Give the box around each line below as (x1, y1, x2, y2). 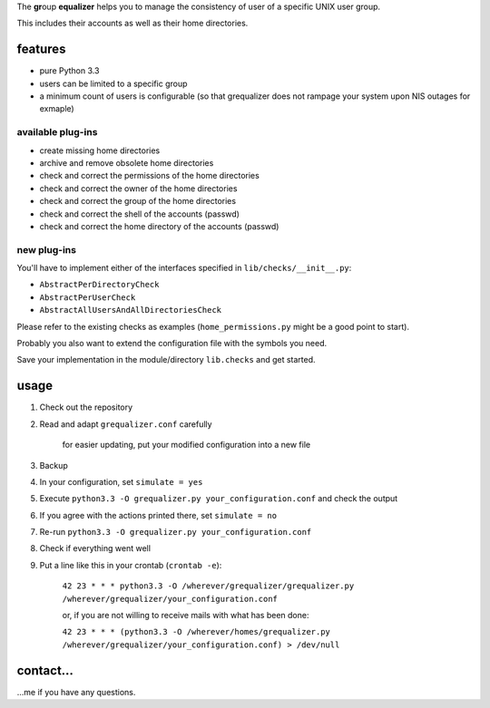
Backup (39, 460, 68, 470)
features (16, 42, 66, 57)
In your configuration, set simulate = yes (39, 476, 203, 487)
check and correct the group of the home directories (39, 196, 236, 207)
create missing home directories (39, 145, 161, 156)
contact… (16, 663, 74, 678)
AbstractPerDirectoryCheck (39, 279, 160, 290)
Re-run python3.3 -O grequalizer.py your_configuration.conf (39, 527, 312, 538)
